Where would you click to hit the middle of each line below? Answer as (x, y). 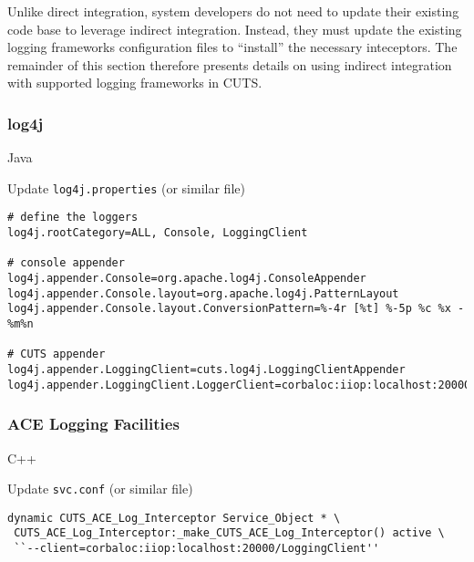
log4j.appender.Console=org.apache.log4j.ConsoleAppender (187, 279)
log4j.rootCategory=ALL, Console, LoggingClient (158, 233)
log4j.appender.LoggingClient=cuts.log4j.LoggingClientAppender (206, 369)
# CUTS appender (57, 354)
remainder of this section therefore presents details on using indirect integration (230, 64)
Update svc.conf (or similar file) (100, 489)
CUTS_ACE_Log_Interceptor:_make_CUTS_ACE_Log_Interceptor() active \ (229, 533)
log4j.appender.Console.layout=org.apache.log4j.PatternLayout (203, 293)
